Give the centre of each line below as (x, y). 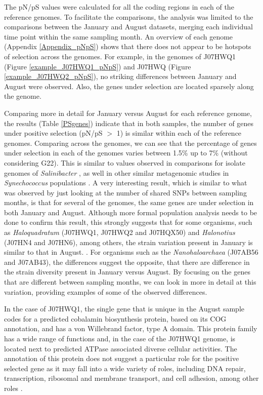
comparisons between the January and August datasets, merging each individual (128, 27)
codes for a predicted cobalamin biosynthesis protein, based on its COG (115, 318)
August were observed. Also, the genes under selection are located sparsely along (129, 86)
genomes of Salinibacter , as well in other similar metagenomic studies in (117, 172)
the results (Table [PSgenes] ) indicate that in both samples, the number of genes (129, 123)
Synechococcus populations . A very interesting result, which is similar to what (126, 183)
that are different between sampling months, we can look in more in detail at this (130, 282)
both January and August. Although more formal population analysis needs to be (131, 212)
